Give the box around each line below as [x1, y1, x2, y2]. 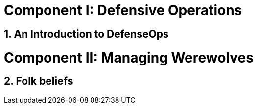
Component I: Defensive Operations [4, 2, 242, 19]
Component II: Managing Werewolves [4, 49, 254, 66]
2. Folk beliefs [4, 75, 73, 87]
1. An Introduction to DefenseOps [4, 27, 169, 40]
